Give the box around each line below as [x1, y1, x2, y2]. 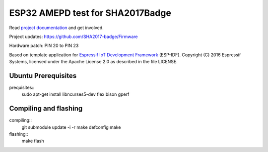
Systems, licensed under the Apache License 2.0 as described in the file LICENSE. [9, 59, 178, 65]
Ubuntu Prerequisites [9, 72, 77, 80]
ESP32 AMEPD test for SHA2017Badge [9, 7, 171, 18]
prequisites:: [9, 84, 35, 91]
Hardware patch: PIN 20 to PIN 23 [9, 42, 79, 49]
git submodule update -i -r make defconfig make [21, 124, 121, 130]
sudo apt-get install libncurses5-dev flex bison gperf [21, 91, 130, 97]
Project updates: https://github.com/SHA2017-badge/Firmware [9, 34, 138, 39]
